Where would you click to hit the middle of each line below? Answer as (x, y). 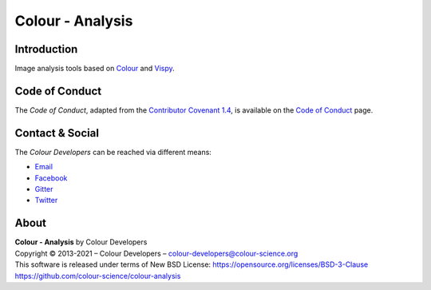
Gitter (44, 189)
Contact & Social (57, 133)
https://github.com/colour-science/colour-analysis (98, 276)
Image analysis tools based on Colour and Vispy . (95, 69)
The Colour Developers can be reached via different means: (113, 152)
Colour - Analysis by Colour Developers (81, 242)
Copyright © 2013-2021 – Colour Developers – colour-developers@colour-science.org (156, 253)
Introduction (46, 49)
